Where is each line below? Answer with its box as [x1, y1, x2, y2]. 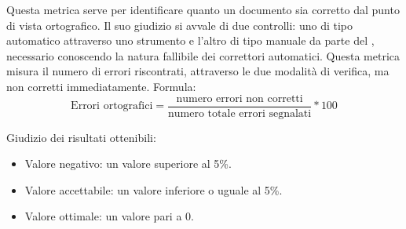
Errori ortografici [71, 100, 153, 112]
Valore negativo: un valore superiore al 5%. [24, 155, 232, 172]
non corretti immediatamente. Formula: [6, 78, 196, 94]
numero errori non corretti [176, 93, 303, 104]
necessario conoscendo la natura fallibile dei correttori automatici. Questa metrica [6, 47, 401, 64]
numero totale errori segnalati [168, 107, 312, 119]
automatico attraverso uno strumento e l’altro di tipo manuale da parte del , [6, 32, 375, 49]
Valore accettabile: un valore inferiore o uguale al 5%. [24, 181, 283, 198]
